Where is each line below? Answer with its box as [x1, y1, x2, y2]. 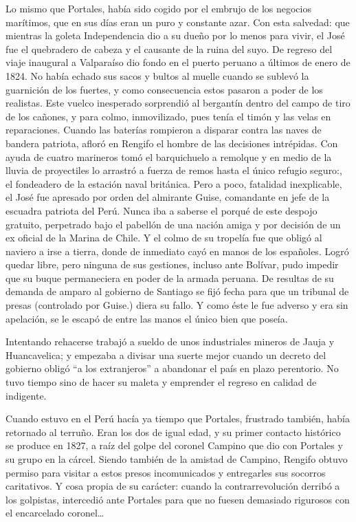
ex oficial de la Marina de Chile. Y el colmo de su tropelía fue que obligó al [5, 230, 322, 245]
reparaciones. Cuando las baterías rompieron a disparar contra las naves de [5, 122, 322, 137]
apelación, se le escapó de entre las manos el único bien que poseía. [5, 311, 288, 325]
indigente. [5, 388, 47, 402]
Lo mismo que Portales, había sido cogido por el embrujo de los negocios [5, 1, 311, 15]
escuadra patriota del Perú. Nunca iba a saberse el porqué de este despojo [5, 203, 318, 217]
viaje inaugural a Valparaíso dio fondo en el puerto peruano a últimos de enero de [5, 55, 351, 69]
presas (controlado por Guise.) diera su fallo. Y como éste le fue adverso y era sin [5, 298, 348, 312]
